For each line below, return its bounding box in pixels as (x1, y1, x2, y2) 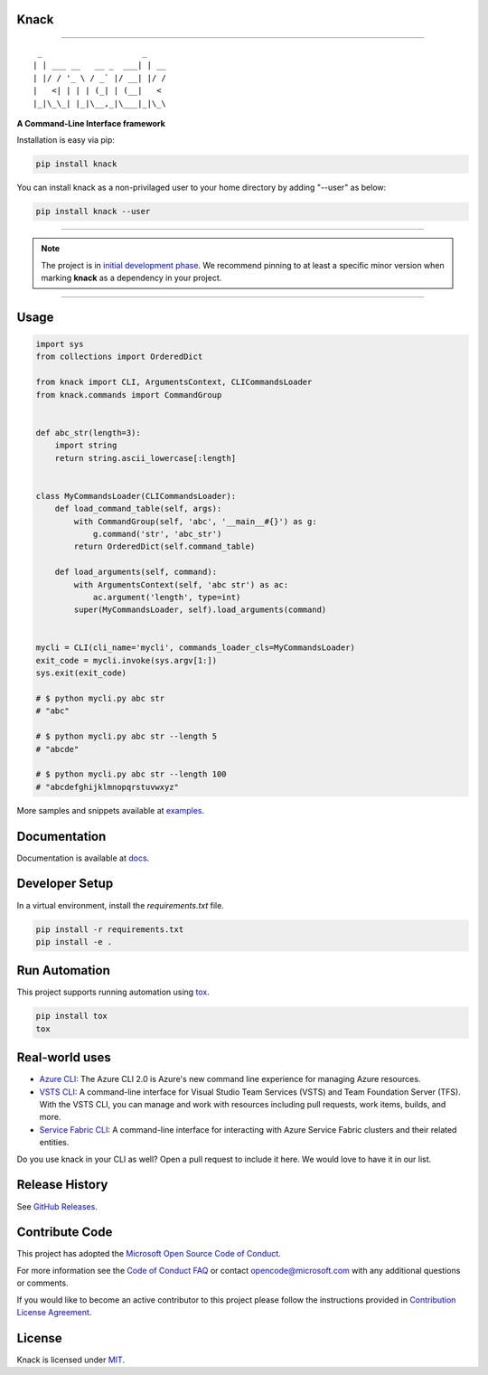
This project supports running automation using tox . (16, 986, 210, 998)
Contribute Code (16, 1225, 113, 1240)
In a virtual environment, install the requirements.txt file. (16, 899, 225, 910)
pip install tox (35, 1011, 108, 1022)
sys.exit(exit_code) (35, 668, 127, 678)
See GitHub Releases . (16, 1201, 99, 1211)
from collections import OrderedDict (35, 352, 203, 362)
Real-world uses (16, 1050, 112, 1066)
